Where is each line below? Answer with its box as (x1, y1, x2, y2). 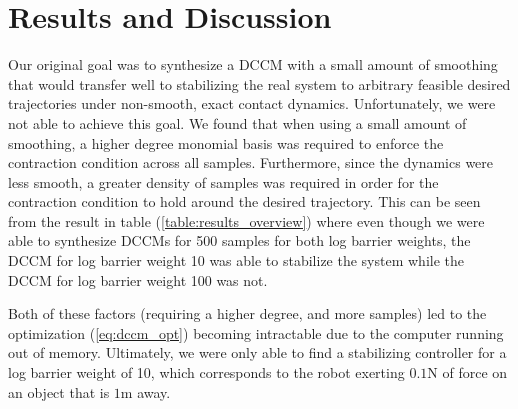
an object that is (8, 381, 110, 402)
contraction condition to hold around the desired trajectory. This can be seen (8, 191, 481, 212)
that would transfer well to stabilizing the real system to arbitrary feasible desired (8, 73, 511, 94)
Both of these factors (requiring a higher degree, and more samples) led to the (8, 303, 487, 324)
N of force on (427, 362, 508, 383)
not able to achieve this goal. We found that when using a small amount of (8, 112, 467, 133)
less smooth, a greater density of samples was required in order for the (8, 171, 439, 192)
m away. (120, 381, 171, 402)
